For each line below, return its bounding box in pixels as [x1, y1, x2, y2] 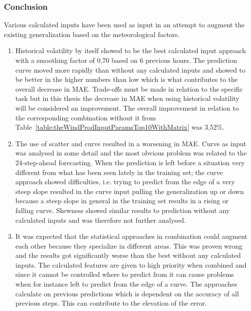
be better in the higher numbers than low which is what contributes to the [15, 74, 238, 84]
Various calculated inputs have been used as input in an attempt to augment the [4, 19, 245, 30]
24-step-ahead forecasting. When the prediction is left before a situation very [15, 157, 245, 167]
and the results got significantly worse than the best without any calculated [15, 250, 241, 260]
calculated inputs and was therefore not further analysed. [15, 214, 186, 225]
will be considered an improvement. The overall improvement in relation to [15, 102, 239, 113]
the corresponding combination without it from [15, 112, 156, 122]
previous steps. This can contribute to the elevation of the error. [15, 298, 207, 308]
